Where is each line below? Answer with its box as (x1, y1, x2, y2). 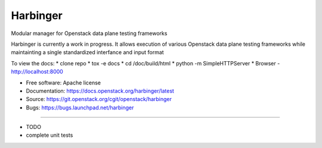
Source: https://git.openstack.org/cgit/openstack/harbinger (26, 96, 172, 103)
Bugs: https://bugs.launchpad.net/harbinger (26, 104, 134, 111)
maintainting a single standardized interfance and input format (11, 49, 164, 56)
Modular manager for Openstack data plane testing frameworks (11, 30, 168, 37)
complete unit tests (26, 131, 73, 139)
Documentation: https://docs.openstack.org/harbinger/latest (26, 87, 174, 95)
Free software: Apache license (26, 79, 101, 86)
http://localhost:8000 (11, 68, 64, 75)
